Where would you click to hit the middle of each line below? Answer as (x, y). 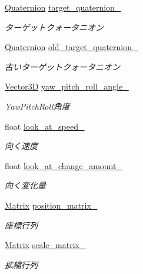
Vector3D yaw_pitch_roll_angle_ (67, 86)
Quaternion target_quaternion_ (63, 7)
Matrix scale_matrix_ (45, 245)
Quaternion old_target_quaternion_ (71, 47)
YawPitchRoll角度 (37, 106)
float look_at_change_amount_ (64, 165)
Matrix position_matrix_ (51, 205)
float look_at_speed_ (45, 126)
